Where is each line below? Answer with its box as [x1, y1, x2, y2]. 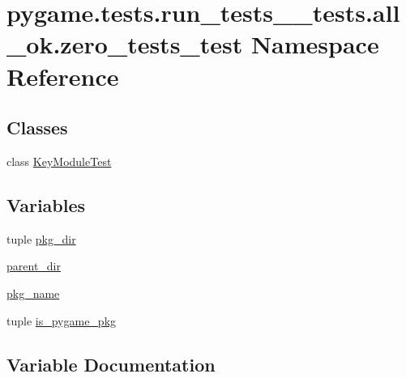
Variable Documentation [6, 351, 216, 376]
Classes [6, 115, 68, 140]
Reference [6, 59, 119, 92]
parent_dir [6, 257, 61, 274]
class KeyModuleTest [6, 152, 112, 169]
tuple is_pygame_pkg [6, 312, 117, 329]
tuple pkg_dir [6, 230, 76, 247]
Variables [6, 192, 86, 217]
